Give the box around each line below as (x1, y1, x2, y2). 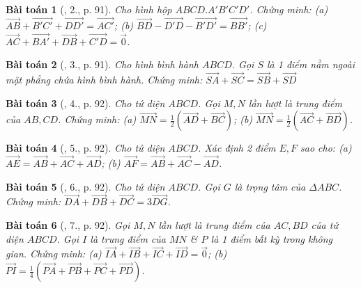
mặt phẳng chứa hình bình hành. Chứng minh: (6, 72, 203, 87)
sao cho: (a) (300, 141, 352, 155)
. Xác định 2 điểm (198, 141, 276, 155)
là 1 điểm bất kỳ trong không (210, 231, 333, 246)
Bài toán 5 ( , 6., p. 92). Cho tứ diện (6, 179, 165, 193)
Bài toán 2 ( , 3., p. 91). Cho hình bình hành (6, 57, 199, 72)
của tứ (311, 218, 338, 232)
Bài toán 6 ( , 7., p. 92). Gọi (6, 218, 130, 232)
